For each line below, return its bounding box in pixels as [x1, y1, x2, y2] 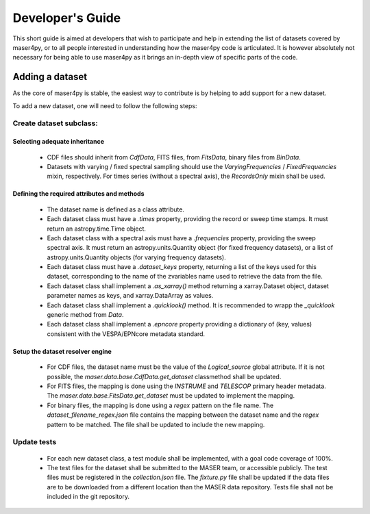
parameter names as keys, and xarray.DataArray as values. [47, 292, 214, 300]
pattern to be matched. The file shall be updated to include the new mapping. [47, 420, 265, 428]
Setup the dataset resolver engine [12, 347, 112, 355]
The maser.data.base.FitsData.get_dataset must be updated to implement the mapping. [47, 391, 295, 400]
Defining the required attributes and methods [12, 190, 145, 198]
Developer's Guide [12, 10, 121, 25]
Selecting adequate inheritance [12, 138, 105, 146]
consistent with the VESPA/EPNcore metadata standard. [47, 329, 206, 338]
